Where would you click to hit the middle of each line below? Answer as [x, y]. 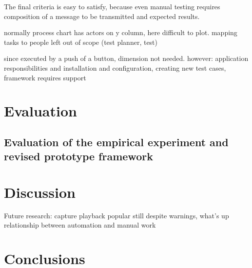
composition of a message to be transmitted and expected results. [102, 16]
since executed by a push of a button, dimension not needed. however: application [126, 58]
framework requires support [45, 77]
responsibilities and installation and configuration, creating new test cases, [115, 67]
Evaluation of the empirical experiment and [116, 142]
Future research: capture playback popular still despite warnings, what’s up [116, 215]
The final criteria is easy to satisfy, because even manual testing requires [112, 6]
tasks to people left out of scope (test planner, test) [81, 42]
